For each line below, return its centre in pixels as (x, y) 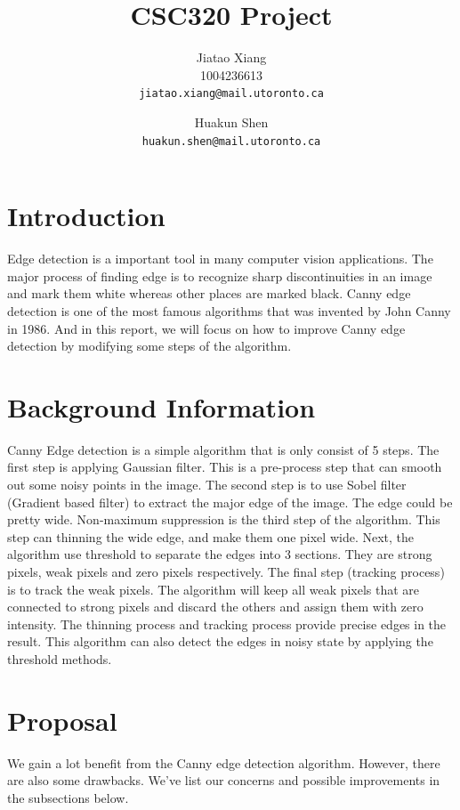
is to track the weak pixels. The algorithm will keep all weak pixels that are (214, 589)
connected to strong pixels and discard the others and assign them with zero (215, 607)
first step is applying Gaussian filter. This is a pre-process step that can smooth (225, 467)
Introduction (86, 216)
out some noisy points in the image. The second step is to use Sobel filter (207, 485)
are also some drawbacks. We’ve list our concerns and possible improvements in (224, 780)
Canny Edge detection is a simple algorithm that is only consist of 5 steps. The (223, 449)
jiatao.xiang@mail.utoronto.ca (231, 94)
